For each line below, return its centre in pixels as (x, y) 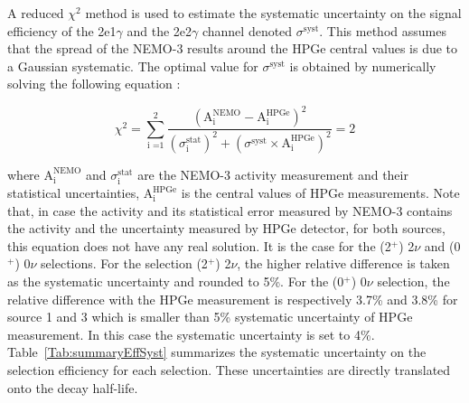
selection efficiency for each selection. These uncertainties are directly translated (229, 369)
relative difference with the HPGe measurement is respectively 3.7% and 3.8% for (233, 299)
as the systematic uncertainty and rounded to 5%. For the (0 (176, 281)
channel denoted (247, 30)
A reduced (36, 13)
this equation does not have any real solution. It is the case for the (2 (199, 245)
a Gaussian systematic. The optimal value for (133, 66)
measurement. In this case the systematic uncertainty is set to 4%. (191, 334)
